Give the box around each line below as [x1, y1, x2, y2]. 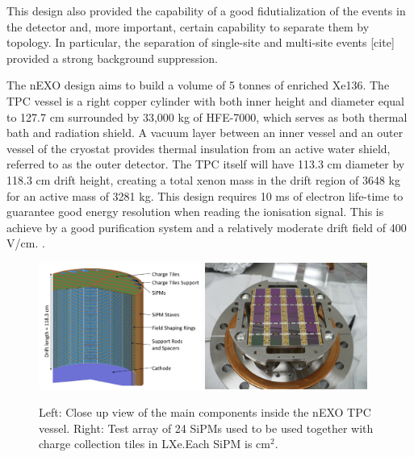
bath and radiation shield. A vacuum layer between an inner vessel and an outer [6, 124, 404, 141]
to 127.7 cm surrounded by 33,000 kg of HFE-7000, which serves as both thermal [6, 108, 408, 125]
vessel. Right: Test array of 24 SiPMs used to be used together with [39, 419, 374, 436]
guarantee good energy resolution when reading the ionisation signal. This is [6, 203, 384, 220]
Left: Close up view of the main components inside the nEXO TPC [39, 404, 371, 421]
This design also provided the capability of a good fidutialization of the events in [6, 2, 406, 19]
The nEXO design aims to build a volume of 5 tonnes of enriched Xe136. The [6, 77, 390, 93]
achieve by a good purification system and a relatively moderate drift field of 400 [6, 218, 407, 235]
